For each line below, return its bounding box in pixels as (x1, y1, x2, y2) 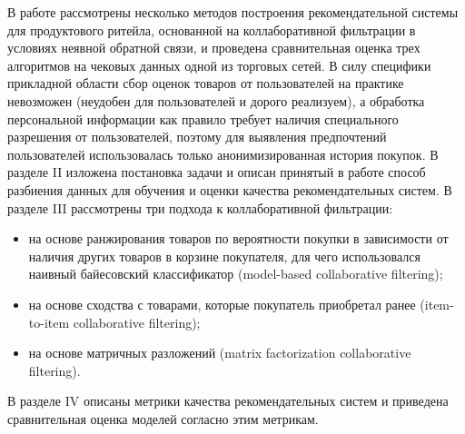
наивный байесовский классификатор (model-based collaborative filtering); (28, 264, 443, 283)
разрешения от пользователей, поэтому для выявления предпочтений (7, 127, 387, 146)
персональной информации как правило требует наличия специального (7, 109, 399, 128)
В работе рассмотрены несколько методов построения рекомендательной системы (7, 3, 459, 21)
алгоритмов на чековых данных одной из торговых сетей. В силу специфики (7, 55, 431, 74)
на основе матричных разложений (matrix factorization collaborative (28, 343, 411, 362)
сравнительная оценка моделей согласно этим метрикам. (7, 409, 319, 428)
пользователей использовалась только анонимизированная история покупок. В (7, 144, 439, 163)
